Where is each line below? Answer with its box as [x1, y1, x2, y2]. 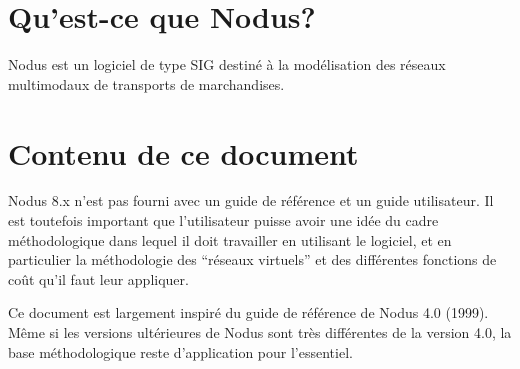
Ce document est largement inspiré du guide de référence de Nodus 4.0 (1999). [8, 302, 489, 323]
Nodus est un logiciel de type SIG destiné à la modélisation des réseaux [8, 54, 446, 75]
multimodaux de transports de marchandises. [8, 73, 285, 94]
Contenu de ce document [8, 132, 359, 173]
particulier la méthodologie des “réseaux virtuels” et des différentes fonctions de [8, 249, 497, 270]
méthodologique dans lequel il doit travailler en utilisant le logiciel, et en [8, 229, 452, 250]
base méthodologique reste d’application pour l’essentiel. [8, 341, 353, 362]
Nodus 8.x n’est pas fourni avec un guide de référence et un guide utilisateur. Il [8, 190, 494, 211]
